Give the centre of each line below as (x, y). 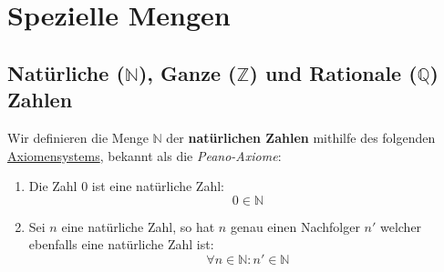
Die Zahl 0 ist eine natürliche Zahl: (126, 186)
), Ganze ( (187, 72)
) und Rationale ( (333, 72)
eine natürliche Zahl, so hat (138, 226)
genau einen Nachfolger (295, 226)
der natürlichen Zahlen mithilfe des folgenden (301, 137)
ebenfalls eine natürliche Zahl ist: (121, 244)
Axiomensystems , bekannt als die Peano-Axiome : (145, 155)
